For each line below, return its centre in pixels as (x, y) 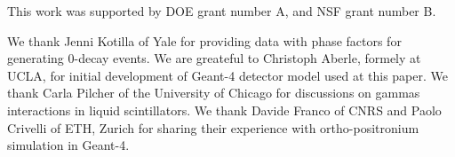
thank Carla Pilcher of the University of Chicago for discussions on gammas (214, 93)
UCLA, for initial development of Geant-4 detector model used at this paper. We (228, 75)
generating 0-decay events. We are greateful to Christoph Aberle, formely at (214, 58)
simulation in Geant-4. (68, 145)
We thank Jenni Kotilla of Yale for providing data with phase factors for (204, 40)
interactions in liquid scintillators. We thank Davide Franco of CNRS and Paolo (224, 110)
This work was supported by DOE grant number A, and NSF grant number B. (222, 11)
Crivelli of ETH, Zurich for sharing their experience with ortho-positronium (213, 127)
